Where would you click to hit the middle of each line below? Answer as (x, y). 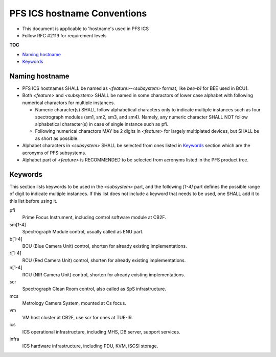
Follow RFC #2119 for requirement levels (64, 35)
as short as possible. (57, 138)
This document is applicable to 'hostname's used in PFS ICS (86, 29)
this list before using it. (33, 201)
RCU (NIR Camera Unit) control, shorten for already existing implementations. (103, 275)
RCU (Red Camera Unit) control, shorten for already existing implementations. (104, 260)
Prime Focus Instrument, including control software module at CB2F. (94, 218)
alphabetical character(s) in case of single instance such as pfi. (102, 124)
